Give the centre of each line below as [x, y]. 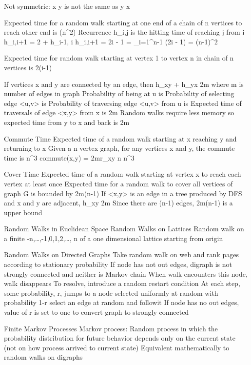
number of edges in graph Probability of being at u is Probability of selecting [119, 93]
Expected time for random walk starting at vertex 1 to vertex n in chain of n [119, 58]
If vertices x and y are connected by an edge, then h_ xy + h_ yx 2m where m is [124, 84]
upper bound [23, 212]
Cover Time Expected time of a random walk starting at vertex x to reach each [123, 174]
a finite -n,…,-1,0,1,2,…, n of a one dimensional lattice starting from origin [114, 238]
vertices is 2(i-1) [28, 67]
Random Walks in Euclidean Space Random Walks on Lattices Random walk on [124, 229]
